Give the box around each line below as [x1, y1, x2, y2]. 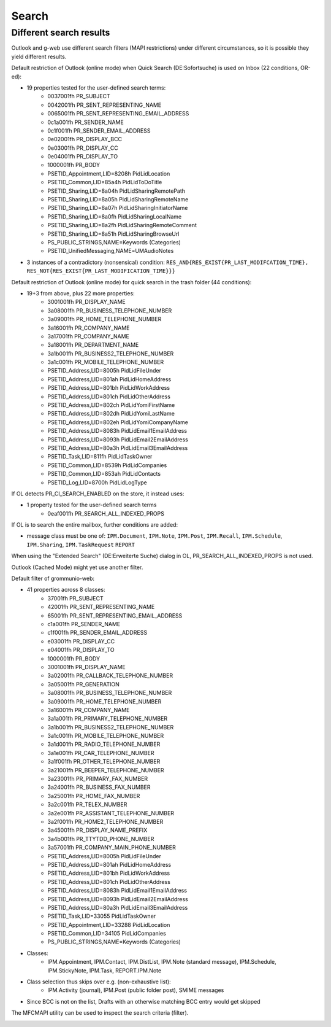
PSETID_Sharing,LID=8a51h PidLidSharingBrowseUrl [47, 230, 180, 238]
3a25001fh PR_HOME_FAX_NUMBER [47, 792, 140, 799]
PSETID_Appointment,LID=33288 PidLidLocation [47, 921, 170, 928]
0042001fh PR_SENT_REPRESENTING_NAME [47, 101, 162, 109]
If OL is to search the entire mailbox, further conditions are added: [11, 521, 178, 529]
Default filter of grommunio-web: [11, 575, 95, 583]
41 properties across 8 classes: [26, 586, 105, 594]
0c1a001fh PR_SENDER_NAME [47, 118, 124, 126]
